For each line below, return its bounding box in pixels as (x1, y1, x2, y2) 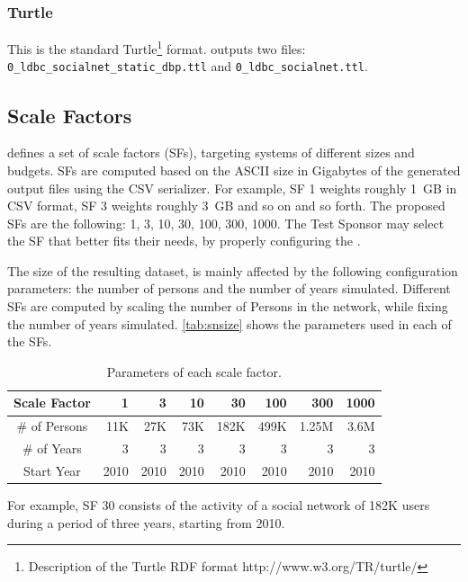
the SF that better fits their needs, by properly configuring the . (7, 231, 361, 250)
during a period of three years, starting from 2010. (7, 513, 285, 532)
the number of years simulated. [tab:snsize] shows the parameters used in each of (7, 314, 452, 333)
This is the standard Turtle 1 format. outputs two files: (7, 37, 306, 58)
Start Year (22, 461, 81, 479)
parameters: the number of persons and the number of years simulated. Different (7, 279, 451, 298)
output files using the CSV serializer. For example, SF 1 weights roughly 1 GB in (7, 178, 457, 197)
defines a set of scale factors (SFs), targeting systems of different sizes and (7, 143, 415, 162)
